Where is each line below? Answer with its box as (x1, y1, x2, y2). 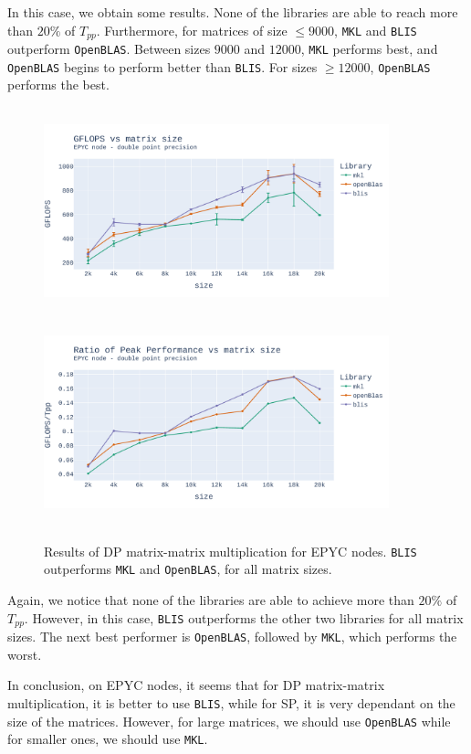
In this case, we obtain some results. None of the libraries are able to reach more (7, 3, 458, 21)
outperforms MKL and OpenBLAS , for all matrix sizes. (44, 559, 332, 579)
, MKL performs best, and (300, 39, 438, 58)
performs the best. (7, 75, 110, 94)
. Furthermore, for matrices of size (96, 20, 288, 39)
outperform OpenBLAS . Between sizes (7, 39, 211, 58)
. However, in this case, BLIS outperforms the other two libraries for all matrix (24, 608, 464, 627)
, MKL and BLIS (334, 20, 417, 39)
